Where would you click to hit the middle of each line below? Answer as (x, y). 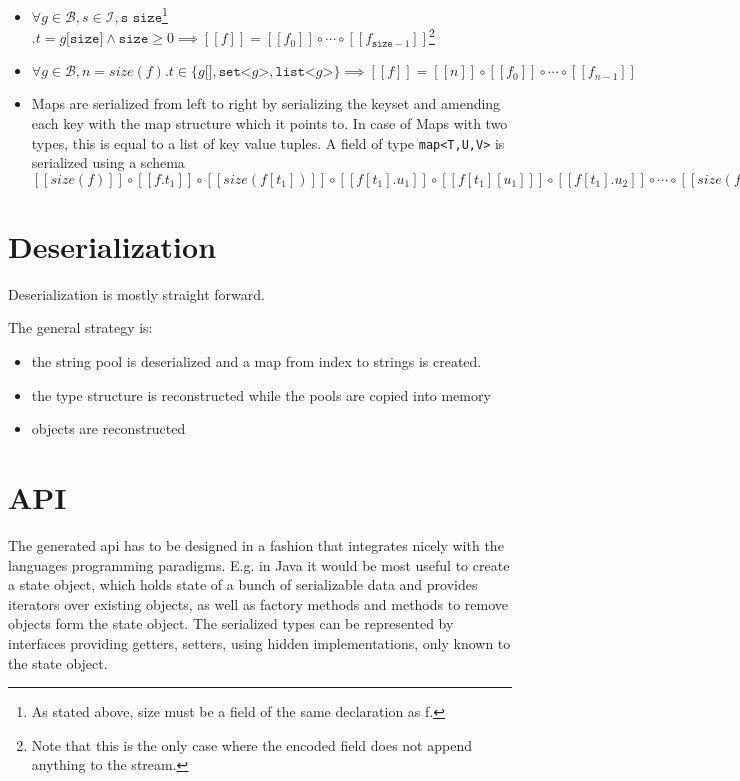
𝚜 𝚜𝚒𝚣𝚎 (141, 17)
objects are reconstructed (108, 428)
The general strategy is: (80, 327)
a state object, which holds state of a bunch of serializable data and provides (243, 584)
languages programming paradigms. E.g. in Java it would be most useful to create (259, 564)
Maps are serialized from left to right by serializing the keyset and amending (266, 103)
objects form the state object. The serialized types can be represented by (231, 623)
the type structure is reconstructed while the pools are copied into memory (261, 394)
